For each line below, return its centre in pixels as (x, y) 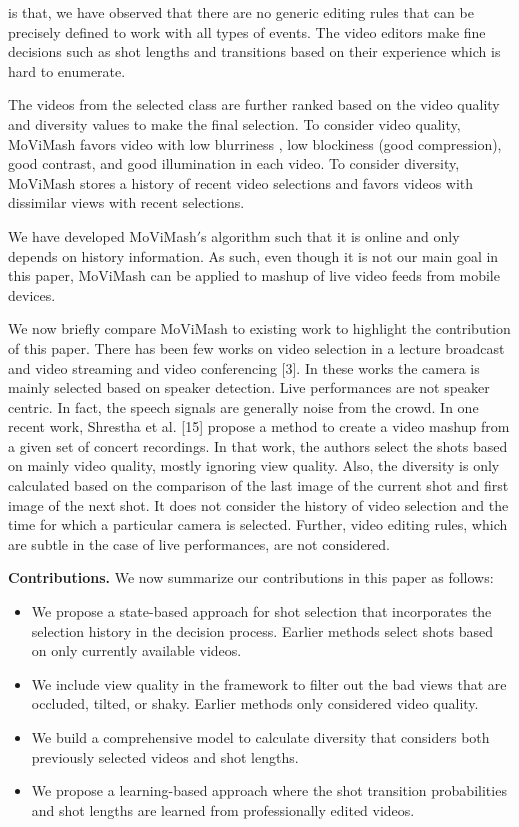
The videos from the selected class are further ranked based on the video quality (254, 104)
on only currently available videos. (136, 650)
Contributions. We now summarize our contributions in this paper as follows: (251, 577)
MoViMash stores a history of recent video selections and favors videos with (241, 182)
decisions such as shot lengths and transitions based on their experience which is (254, 51)
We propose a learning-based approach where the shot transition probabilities (269, 790)
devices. (32, 294)
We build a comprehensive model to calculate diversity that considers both (260, 737)
